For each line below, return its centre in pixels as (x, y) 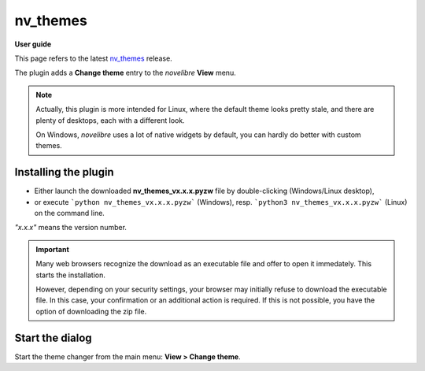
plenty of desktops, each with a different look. (110, 120)
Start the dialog (53, 338)
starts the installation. (70, 275)
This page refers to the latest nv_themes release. (93, 58)
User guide (33, 44)
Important (53, 249)
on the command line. (70, 213)
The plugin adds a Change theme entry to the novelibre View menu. (125, 73)
